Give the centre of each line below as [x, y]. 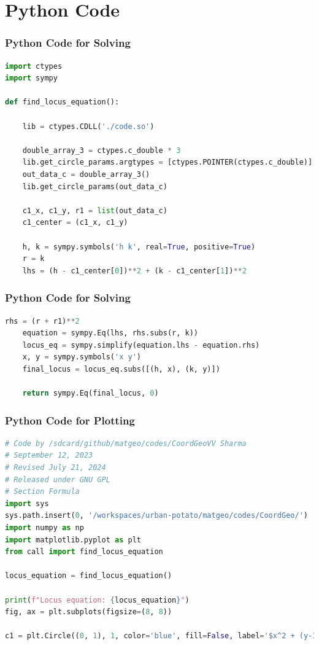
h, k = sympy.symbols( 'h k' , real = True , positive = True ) [139, 247]
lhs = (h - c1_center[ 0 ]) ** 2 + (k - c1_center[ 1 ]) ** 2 [134, 271]
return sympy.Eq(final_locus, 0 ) [90, 393]
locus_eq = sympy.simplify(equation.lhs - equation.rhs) [141, 345]
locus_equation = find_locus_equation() [89, 576]
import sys [27, 503]
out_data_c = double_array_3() [86, 174]
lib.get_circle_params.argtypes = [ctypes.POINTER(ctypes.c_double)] [167, 162]
